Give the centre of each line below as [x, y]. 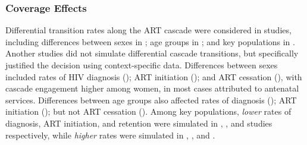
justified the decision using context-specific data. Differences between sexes [142, 65]
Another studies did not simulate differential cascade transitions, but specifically [152, 53]
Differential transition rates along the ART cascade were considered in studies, [148, 30]
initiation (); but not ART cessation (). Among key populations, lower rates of [148, 111]
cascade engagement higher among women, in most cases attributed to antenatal [152, 88]
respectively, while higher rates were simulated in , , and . [110, 135]
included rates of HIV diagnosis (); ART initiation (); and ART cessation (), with [154, 76]
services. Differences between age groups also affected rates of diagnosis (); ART [151, 100]
